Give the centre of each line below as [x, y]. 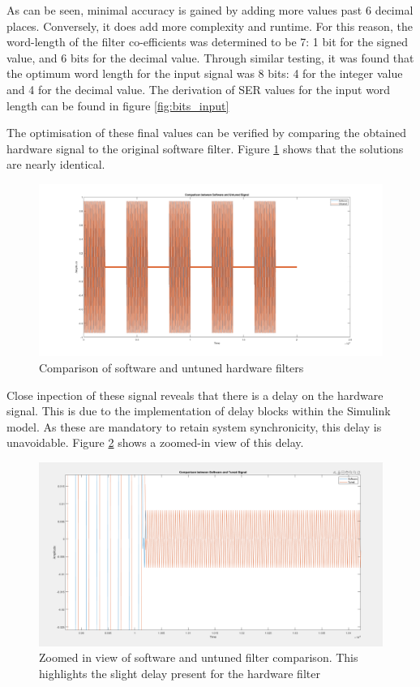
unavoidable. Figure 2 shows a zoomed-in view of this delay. [155, 442]
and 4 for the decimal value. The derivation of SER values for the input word [199, 89]
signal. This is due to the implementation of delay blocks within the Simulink [199, 411]
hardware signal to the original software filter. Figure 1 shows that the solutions [205, 148]
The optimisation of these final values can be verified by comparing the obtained [207, 133]
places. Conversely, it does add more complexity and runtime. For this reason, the [210, 26]
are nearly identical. [56, 164]
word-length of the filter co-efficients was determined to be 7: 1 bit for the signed [208, 42]
